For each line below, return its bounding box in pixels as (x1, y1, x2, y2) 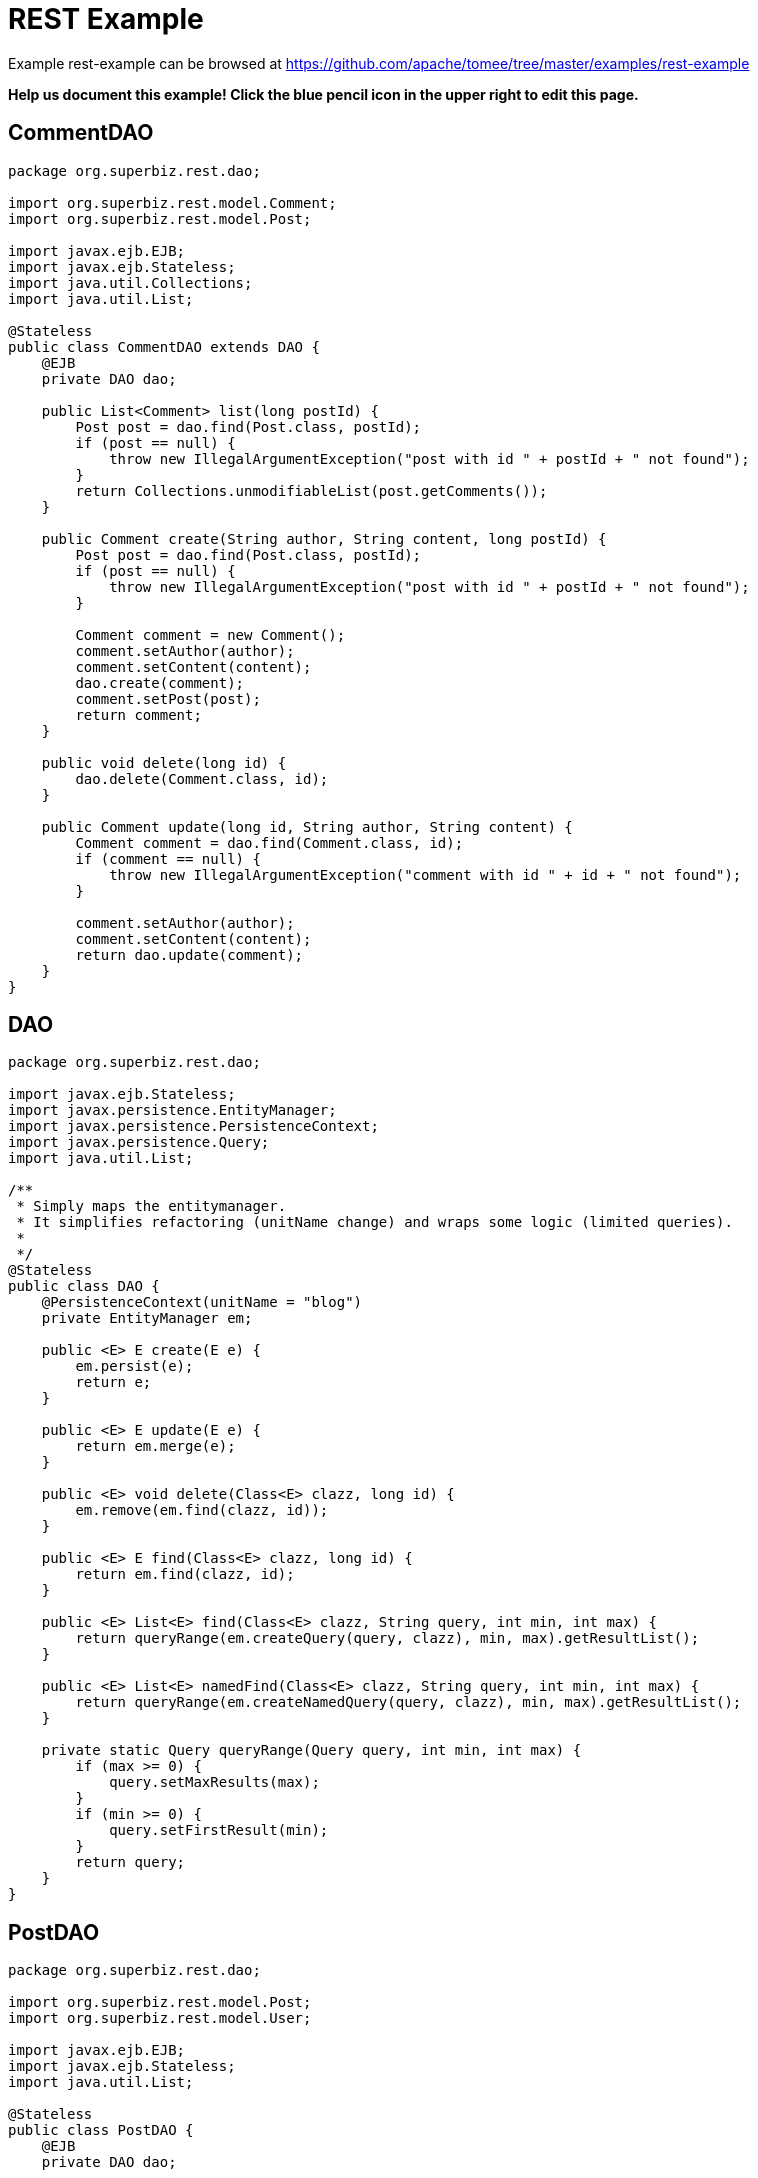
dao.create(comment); (75, 674, 245, 691)
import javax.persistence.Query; (8, 1134, 270, 1151)
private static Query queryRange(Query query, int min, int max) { (41, 1742, 582, 1759)
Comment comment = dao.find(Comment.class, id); (75, 834, 464, 851)
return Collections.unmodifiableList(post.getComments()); (75, 482, 548, 499)
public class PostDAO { (8, 2122, 194, 2139)
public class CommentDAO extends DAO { (8, 338, 320, 355)
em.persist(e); (75, 1358, 194, 1375)
